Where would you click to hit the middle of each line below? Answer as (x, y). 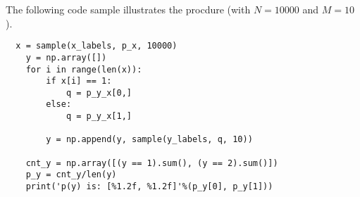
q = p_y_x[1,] (99, 116)
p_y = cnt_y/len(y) (71, 175)
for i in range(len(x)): (84, 69)
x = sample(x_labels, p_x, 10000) (97, 46)
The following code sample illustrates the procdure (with (128, 9)
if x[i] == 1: (79, 81)
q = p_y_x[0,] (99, 93)
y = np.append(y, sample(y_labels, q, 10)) (149, 140)
